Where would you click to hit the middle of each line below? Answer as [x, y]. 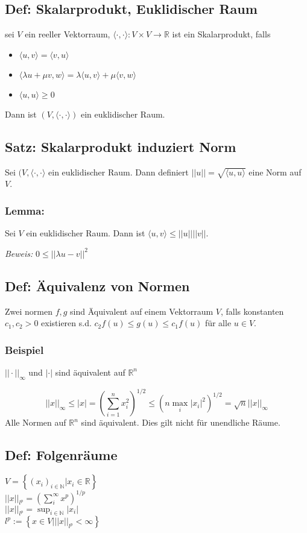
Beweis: [19, 253]
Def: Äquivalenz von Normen [97, 285]
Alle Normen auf [36, 422]
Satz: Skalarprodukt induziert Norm [121, 146]
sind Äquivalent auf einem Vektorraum [142, 311]
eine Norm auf [275, 172]
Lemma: [25, 210]
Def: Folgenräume [61, 455]
